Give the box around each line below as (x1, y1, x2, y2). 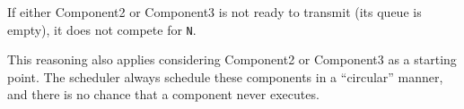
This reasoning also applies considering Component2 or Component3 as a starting (7, 50, 457, 69)
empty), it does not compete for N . (7, 20, 197, 38)
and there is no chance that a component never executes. (7, 85, 320, 104)
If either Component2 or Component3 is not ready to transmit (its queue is (7, 3, 422, 21)
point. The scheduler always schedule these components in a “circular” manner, (7, 67, 443, 86)
